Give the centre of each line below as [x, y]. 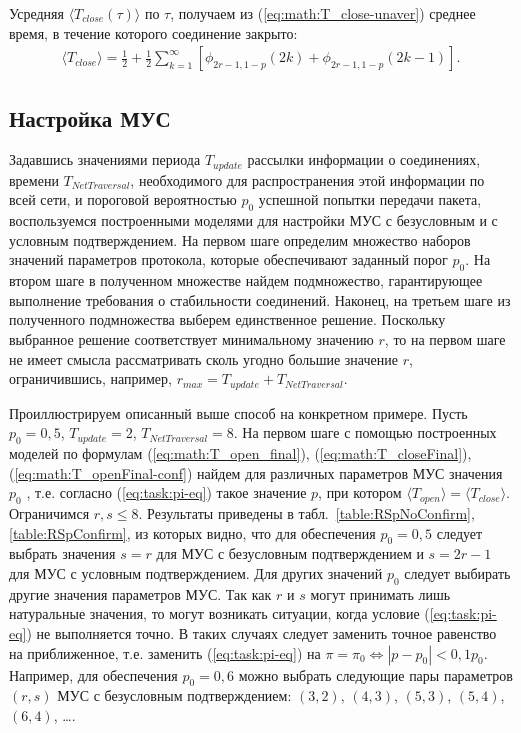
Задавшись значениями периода [105, 159]
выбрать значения [62, 553]
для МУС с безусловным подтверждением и [290, 553]
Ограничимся [49, 513]
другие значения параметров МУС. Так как [140, 593]
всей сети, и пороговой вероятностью [123, 199]
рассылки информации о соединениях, [364, 159]
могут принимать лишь [380, 593]
